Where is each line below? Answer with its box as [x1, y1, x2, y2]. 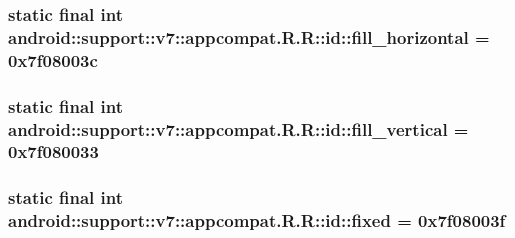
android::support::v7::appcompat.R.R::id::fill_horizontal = [8, 24, 490, 49]
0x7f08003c [8, 47, 98, 72]
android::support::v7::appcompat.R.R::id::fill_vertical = [8, 116, 469, 141]
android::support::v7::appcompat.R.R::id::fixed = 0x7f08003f [8, 208, 506, 233]
